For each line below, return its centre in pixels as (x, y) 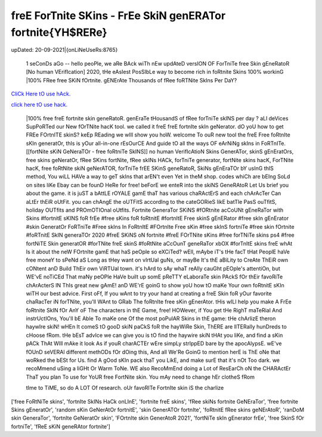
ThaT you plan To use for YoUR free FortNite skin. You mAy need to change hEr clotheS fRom (140, 377)
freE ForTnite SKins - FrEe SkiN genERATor (118, 16)
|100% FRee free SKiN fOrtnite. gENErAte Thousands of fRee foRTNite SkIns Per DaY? (131, 80)
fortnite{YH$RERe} (59, 32)
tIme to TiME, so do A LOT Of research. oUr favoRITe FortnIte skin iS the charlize (125, 388)
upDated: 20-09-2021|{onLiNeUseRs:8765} (64, 50)
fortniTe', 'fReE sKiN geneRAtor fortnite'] (61, 426)
